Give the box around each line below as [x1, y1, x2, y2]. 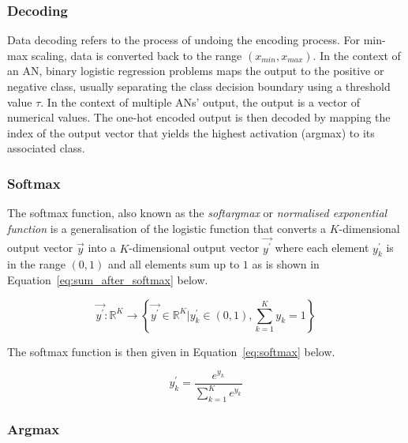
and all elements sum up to [107, 256, 240, 272]
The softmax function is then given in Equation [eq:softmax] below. [7, 343, 335, 359]
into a [88, 239, 116, 256]
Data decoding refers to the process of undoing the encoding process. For [7, 32, 361, 48]
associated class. [7, 140, 85, 156]
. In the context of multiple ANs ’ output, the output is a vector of [40, 93, 360, 110]
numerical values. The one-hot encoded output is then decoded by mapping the [7, 109, 391, 126]
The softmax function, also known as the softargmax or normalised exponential [7, 205, 387, 221]
